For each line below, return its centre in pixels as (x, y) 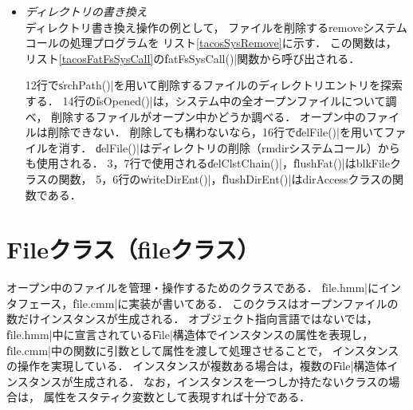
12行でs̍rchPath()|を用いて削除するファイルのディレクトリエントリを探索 (214, 85)
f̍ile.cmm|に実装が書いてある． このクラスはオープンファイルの (236, 303)
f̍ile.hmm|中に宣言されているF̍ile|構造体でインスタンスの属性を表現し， (190, 335)
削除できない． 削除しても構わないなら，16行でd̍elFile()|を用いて (216, 132)
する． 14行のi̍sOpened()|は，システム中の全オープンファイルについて (205, 100)
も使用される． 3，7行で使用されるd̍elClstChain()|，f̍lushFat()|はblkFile (207, 163)
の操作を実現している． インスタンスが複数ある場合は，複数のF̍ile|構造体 (197, 366)
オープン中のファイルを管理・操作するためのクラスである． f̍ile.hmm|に (193, 288)
